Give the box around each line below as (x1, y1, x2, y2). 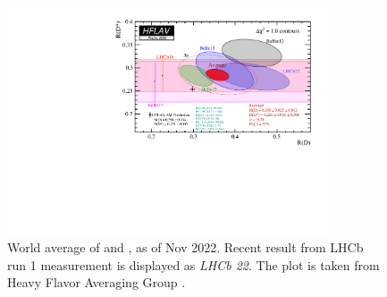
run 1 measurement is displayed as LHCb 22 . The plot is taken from (7, 255, 380, 274)
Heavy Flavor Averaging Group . (7, 273, 186, 292)
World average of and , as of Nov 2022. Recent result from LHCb (7, 238, 364, 257)
